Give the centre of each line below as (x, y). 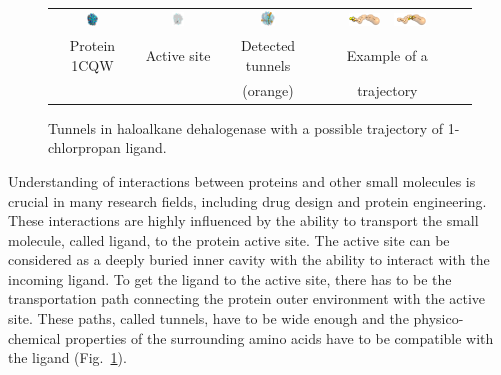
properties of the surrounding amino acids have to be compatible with (279, 337)
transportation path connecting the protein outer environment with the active (247, 298)
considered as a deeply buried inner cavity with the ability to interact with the (249, 259)
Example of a (387, 54)
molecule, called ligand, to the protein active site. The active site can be (229, 239)
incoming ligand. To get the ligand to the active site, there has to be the (230, 278)
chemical (34, 337)
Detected (268, 45)
